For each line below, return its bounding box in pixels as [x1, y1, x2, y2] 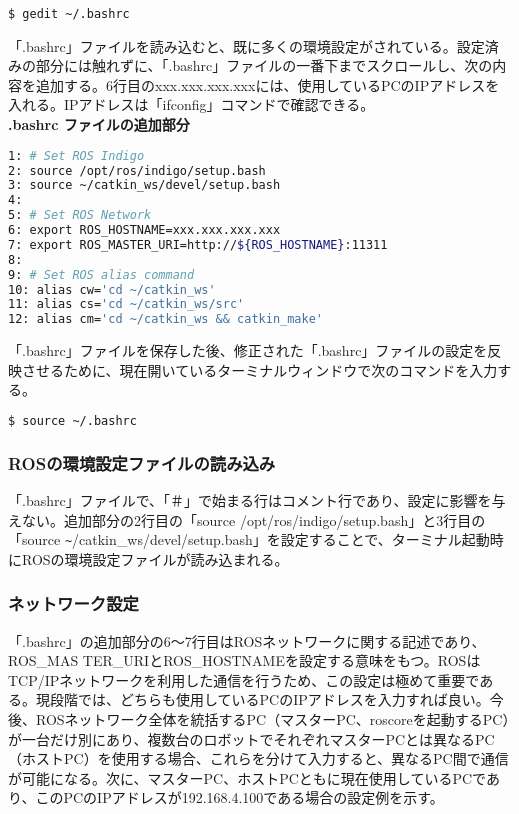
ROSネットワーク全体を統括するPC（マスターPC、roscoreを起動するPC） [35, 709, 510, 730]
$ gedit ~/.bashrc [8, 7, 130, 21]
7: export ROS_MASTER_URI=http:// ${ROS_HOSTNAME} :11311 [8, 237, 388, 252]
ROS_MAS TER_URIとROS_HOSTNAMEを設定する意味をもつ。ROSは [8, 650, 481, 671]
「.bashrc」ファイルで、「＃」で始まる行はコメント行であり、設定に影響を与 [8, 490, 506, 510]
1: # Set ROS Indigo [8, 148, 145, 163]
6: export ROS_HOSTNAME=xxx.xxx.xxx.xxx [8, 223, 281, 237]
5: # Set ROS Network [8, 208, 152, 223]
